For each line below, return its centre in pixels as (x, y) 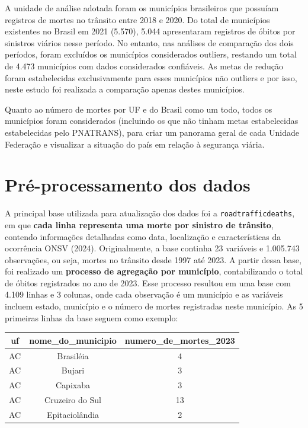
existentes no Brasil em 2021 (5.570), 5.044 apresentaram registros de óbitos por (150, 31)
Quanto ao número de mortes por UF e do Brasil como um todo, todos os (139, 109)
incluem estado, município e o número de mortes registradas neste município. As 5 (154, 306)
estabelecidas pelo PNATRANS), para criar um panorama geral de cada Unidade (152, 132)
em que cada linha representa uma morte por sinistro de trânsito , (139, 224)
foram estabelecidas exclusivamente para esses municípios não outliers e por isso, (151, 77)
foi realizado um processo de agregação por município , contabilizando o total (154, 271)
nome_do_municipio (73, 340)
